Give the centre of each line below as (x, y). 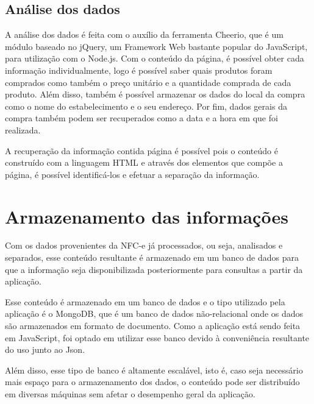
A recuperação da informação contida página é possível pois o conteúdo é (141, 150)
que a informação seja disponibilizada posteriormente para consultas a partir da (154, 269)
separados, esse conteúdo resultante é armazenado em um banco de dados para (152, 257)
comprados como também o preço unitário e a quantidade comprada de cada (148, 82)
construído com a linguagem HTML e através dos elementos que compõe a (144, 162)
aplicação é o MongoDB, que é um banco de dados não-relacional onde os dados (154, 314)
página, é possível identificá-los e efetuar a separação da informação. (132, 174)
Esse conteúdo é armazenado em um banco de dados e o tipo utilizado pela (145, 301)
